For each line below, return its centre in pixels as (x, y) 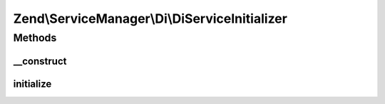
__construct (40, 61)
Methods (35, 38)
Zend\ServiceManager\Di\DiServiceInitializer (150, 19)
